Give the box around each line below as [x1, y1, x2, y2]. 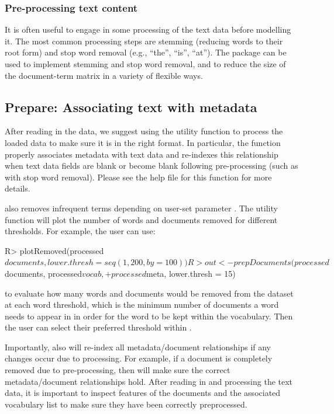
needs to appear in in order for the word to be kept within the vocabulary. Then [5, 309, 293, 322]
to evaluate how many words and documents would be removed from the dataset [5, 287, 294, 299]
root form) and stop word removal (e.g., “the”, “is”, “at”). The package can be [5, 46, 287, 58]
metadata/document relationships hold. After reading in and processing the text [5, 375, 293, 387]
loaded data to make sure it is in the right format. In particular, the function [5, 136, 281, 148]
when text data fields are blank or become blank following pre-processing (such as [5, 159, 298, 172]
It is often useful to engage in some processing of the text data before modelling [5, 23, 291, 36]
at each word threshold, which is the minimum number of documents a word [5, 298, 279, 311]
